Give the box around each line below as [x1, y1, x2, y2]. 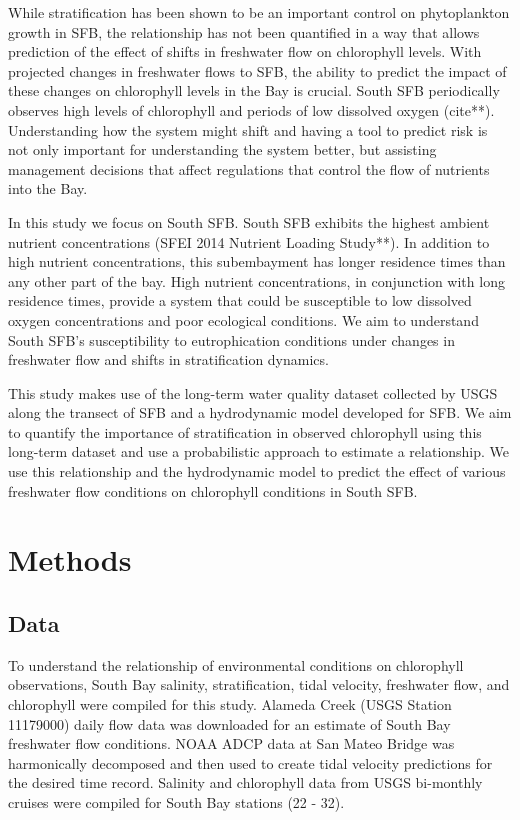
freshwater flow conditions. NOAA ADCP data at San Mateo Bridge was [8, 733, 455, 754]
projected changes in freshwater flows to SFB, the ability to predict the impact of [8, 60, 507, 81]
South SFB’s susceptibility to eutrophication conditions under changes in [8, 329, 455, 350]
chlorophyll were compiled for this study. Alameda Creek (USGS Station [8, 694, 452, 715]
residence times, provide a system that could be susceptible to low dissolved [8, 290, 472, 311]
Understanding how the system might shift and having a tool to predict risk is [8, 119, 488, 140]
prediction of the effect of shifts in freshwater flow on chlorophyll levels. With [8, 41, 482, 62]
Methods [8, 539, 132, 580]
